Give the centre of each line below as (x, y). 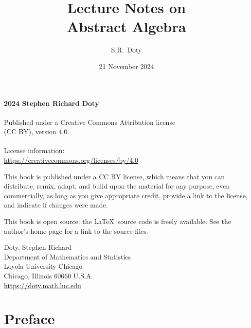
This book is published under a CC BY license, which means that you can (115, 176)
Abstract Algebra (126, 26)
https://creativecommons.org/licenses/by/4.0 (71, 160)
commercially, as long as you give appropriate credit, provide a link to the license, (126, 195)
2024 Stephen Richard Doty (52, 103)
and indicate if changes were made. (56, 205)
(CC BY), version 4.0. (37, 131)
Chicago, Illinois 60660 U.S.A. (49, 276)
